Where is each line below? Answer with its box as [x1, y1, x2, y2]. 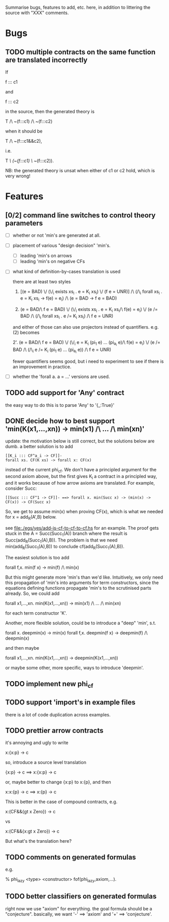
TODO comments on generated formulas [5, 853, 136, 862]
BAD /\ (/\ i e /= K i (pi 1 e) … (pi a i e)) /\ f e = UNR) [12, 346, 112, 355]
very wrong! [5, 173, 30, 179]
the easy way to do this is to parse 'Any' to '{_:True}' [5, 402, 115, 408]
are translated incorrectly [5, 55, 88, 64]
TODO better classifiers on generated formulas [5, 892, 157, 901]
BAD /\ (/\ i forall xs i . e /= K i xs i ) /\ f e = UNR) [20, 312, 114, 320]
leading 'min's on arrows [20, 252, 72, 259]
